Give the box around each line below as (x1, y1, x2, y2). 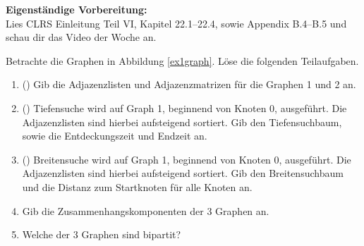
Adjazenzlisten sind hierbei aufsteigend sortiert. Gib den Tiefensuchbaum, (22, 114, 342, 129)
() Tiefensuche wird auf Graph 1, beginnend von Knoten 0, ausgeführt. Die (22, 100, 347, 115)
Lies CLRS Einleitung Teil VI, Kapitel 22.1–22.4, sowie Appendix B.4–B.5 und (6, 16, 347, 30)
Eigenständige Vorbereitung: (6, 2, 147, 16)
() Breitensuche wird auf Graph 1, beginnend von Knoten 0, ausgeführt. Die (22, 152, 351, 166)
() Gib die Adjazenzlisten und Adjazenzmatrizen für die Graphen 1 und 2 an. (22, 77, 356, 92)
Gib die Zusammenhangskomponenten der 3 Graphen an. (22, 203, 269, 218)
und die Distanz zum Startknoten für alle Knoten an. (22, 179, 253, 194)
